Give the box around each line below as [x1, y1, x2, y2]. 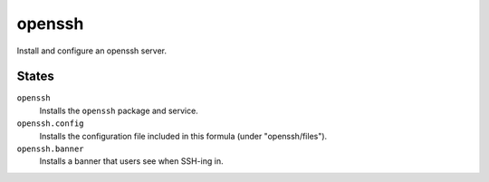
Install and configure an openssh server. [16, 45, 168, 56]
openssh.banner [16, 144, 85, 154]
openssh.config [16, 119, 85, 129]
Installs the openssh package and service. [39, 105, 198, 116]
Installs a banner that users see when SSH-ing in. [39, 156, 224, 167]
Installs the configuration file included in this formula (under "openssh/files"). [39, 130, 328, 141]
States [16, 69, 54, 84]
